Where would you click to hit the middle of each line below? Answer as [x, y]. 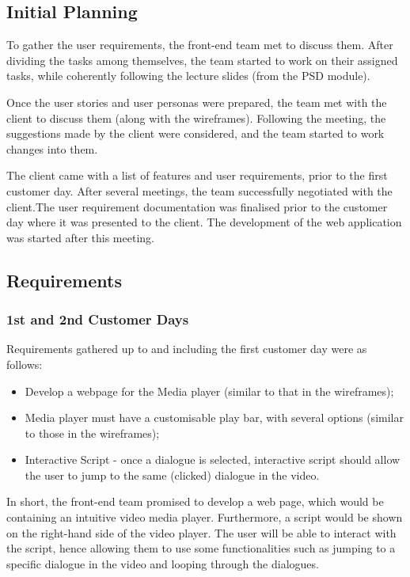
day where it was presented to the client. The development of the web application [204, 222]
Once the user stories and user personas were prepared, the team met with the [197, 102]
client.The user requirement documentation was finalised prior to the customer [197, 206]
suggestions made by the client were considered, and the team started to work [196, 133]
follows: [25, 364]
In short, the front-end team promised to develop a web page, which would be [195, 501]
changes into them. [52, 148]
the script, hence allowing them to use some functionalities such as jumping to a [201, 548]
